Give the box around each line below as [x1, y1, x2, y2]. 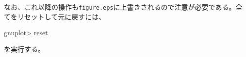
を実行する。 [4, 43, 45, 54]
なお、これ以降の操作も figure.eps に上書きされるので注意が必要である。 [4, 2, 236, 12]
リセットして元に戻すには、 [17, 11, 106, 21]
